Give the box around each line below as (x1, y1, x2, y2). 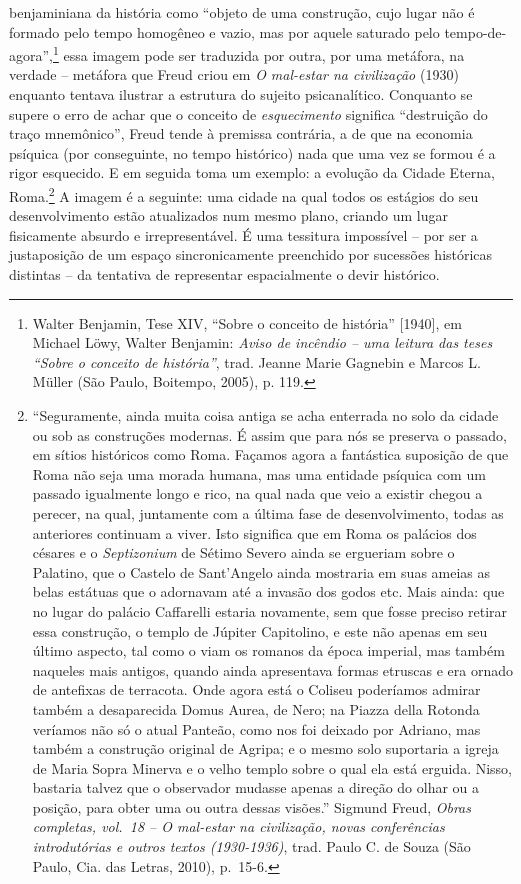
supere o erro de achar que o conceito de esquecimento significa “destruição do (9, 103, 488, 124)
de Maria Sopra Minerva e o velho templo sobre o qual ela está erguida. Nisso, (32, 757, 513, 778)
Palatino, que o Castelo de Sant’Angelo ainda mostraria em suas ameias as (32, 561, 491, 582)
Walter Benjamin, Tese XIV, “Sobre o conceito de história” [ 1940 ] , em (32, 312, 462, 333)
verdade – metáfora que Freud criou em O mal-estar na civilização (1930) (9, 64, 459, 85)
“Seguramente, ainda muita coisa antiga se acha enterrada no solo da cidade (32, 405, 499, 425)
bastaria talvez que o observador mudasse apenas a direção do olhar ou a (32, 777, 480, 798)
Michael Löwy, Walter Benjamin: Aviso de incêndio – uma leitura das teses (32, 332, 493, 353)
